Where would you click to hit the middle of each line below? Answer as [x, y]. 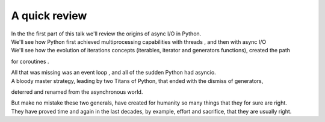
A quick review [49, 16]
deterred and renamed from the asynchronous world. [77, 92]
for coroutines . [30, 61]
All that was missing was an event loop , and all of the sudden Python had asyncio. [113, 73]
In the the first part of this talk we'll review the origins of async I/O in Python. [106, 34]
